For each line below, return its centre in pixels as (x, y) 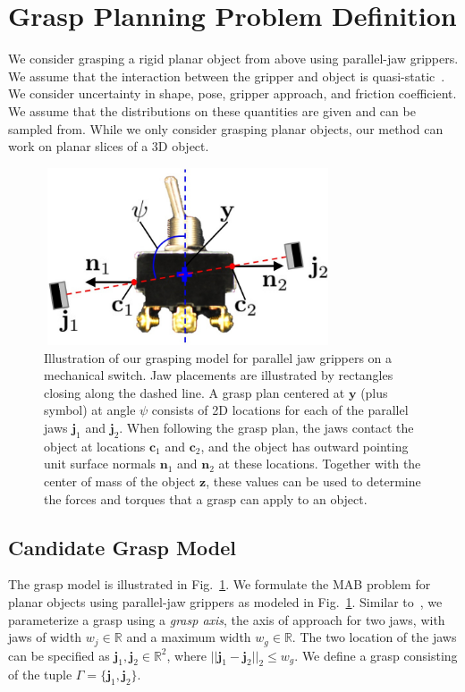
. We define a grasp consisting (376, 655)
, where (186, 655)
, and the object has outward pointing (304, 446)
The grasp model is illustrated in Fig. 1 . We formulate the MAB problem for (220, 584)
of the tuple (40, 675)
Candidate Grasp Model (122, 547)
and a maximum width (189, 637)
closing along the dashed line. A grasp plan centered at (194, 392)
